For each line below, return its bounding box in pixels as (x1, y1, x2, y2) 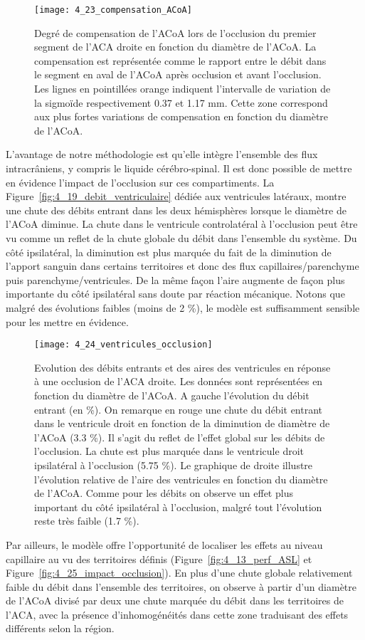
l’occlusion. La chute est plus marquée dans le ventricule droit (34, 444, 304, 458)
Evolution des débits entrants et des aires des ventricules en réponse (34, 360, 331, 374)
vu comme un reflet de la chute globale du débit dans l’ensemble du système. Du (6, 230, 357, 245)
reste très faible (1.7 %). (34, 513, 139, 528)
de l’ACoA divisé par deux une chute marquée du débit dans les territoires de (6, 593, 344, 608)
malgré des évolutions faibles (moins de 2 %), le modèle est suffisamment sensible (6, 300, 360, 315)
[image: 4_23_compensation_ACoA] (34, 5, 192, 15)
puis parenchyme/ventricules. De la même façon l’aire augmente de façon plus (6, 272, 345, 287)
